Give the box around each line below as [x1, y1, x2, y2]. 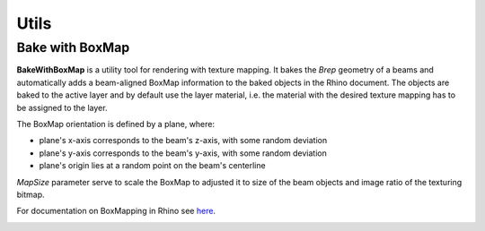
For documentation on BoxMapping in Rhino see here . [16, 206, 216, 217]
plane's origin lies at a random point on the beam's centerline [39, 160, 266, 171]
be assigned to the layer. [16, 102, 108, 113]
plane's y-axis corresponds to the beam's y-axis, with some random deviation [39, 148, 328, 158]
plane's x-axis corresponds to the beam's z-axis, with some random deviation [39, 135, 328, 146]
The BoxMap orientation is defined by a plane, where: [16, 118, 216, 129]
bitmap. [16, 189, 45, 200]
